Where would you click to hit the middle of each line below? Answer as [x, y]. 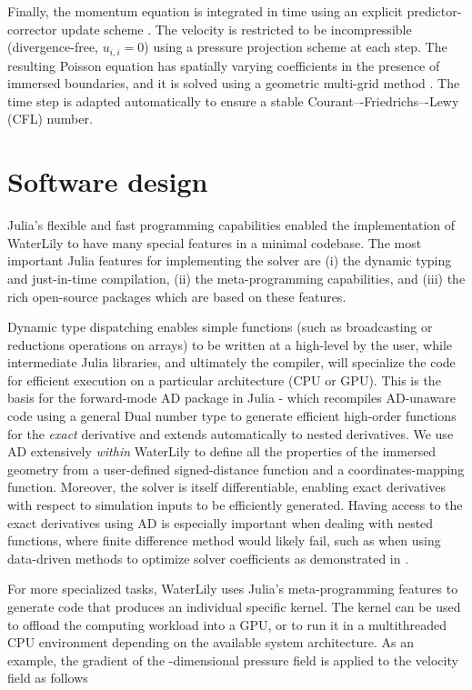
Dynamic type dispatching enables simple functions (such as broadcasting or [220, 327]
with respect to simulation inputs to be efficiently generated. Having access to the [235, 505]
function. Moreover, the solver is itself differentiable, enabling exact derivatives [226, 487]
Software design [108, 181]
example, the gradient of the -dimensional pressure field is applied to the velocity [233, 660]
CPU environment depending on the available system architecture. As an [211, 642]
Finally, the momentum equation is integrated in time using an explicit [205, 11]
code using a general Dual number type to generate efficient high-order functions [232, 416]
